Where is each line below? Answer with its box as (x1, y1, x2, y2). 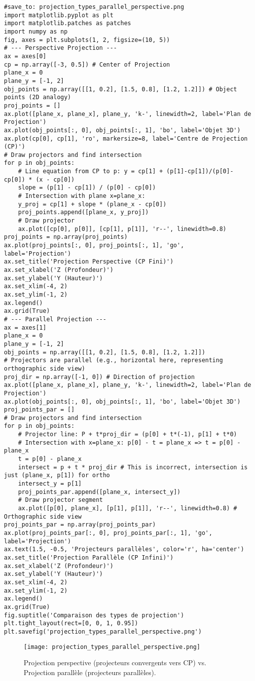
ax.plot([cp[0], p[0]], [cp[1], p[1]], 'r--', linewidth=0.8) (18, 225, 227, 232)
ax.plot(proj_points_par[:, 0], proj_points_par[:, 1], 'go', (4, 530, 213, 536)
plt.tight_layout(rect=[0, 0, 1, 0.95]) (4, 620, 139, 627)
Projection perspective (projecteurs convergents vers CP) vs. (24, 657, 207, 668)
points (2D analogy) (4, 94, 72, 101)
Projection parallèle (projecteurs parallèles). (24, 667, 156, 677)
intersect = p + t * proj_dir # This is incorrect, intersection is (18, 463, 248, 471)
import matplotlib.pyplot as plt (4, 11, 113, 19)
